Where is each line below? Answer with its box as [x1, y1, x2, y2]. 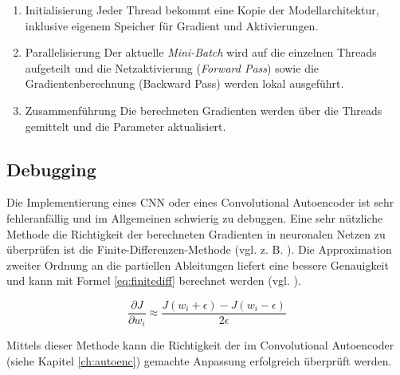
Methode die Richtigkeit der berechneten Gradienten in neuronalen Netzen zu [6, 225, 386, 242]
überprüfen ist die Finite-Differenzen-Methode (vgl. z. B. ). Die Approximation [6, 241, 392, 258]
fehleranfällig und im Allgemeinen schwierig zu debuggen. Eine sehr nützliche [6, 209, 383, 226]
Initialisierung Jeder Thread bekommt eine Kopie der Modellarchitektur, [25, 2, 379, 18]
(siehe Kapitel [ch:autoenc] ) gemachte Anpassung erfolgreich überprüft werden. [6, 353, 392, 369]
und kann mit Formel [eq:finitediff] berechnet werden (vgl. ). [6, 272, 301, 289]
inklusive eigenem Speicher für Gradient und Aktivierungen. [25, 17, 319, 34]
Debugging [6, 156, 96, 181]
